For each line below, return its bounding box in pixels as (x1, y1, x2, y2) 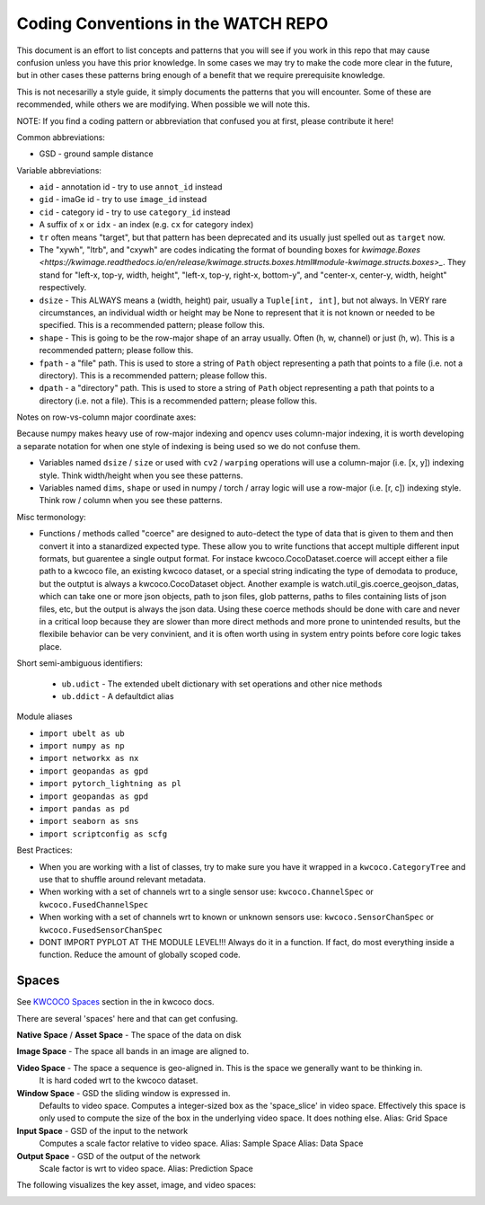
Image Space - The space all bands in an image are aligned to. (16, 1046, 250, 1057)
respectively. (39, 282, 87, 293)
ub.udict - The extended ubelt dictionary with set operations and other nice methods (61, 678, 383, 689)
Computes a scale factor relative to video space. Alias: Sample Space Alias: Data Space (39, 1138, 364, 1149)
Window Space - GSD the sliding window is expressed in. (16, 1087, 231, 1098)
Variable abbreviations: (16, 164, 102, 175)
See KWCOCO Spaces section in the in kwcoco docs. (16, 997, 215, 1007)
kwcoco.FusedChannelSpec (39, 899, 148, 909)
